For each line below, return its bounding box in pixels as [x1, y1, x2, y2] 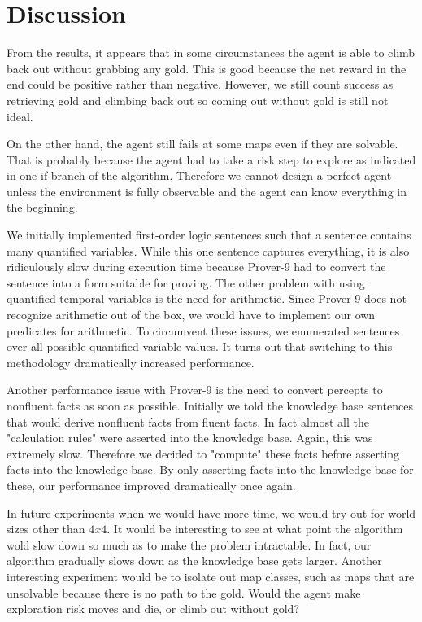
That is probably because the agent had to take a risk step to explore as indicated [7, 151, 416, 168]
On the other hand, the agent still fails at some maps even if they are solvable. [7, 135, 398, 152]
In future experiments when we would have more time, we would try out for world [7, 504, 416, 521]
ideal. [7, 107, 33, 125]
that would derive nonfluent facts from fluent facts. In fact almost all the [7, 413, 369, 430]
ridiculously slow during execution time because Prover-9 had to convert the [7, 258, 386, 275]
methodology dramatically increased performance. [7, 353, 255, 370]
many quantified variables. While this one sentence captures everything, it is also [7, 242, 410, 259]
